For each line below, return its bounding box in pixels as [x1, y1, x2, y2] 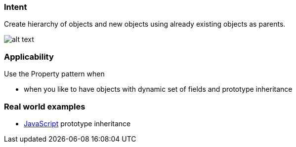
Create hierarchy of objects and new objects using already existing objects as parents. [4, 20, 286, 29]
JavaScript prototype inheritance [24, 119, 131, 128]
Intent [4, 2, 27, 12]
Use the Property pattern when [4, 70, 105, 78]
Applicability [4, 51, 54, 62]
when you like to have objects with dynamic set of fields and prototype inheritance [24, 85, 293, 94]
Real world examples [4, 101, 85, 111]
